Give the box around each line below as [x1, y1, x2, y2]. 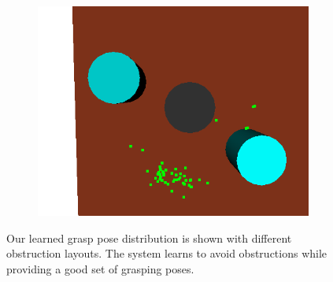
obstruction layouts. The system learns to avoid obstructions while [6, 245, 327, 262]
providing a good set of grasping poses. [6, 261, 194, 277]
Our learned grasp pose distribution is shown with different [6, 229, 292, 246]
